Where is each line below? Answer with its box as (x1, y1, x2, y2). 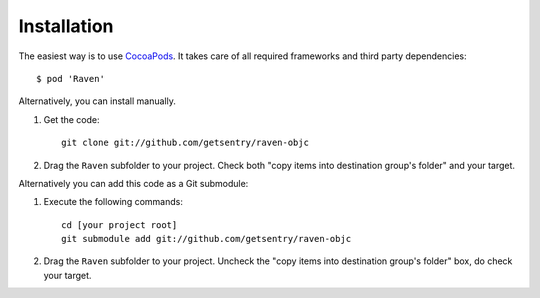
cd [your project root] (61, 219, 178, 230)
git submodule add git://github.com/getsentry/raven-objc (61, 233, 352, 245)
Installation (18, 15, 114, 37)
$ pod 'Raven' (36, 73, 105, 84)
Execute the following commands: (43, 196, 184, 208)
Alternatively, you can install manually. (18, 95, 177, 107)
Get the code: (43, 113, 100, 125)
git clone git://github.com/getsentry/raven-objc (61, 137, 310, 149)
